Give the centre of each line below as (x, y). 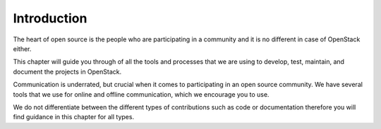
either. (22, 48)
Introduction (50, 18)
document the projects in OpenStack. (67, 72)
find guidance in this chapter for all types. (73, 117)
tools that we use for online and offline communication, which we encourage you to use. (141, 94)
